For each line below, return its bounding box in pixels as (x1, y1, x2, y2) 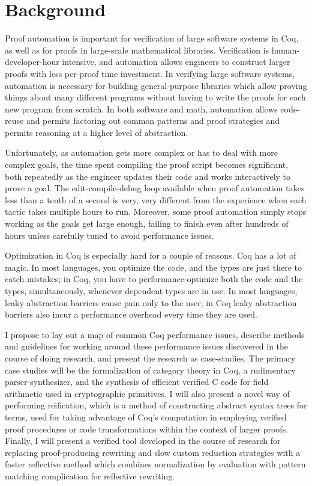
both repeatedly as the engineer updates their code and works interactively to (5, 170, 291, 182)
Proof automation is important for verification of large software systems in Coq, (5, 32, 299, 45)
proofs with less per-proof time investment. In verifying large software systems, (5, 67, 295, 79)
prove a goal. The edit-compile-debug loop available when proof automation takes (5, 182, 305, 194)
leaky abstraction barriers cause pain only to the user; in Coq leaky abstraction (5, 296, 297, 309)
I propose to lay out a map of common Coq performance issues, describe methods (5, 328, 305, 340)
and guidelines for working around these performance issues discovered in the (5, 340, 289, 352)
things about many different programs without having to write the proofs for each (5, 91, 306, 103)
